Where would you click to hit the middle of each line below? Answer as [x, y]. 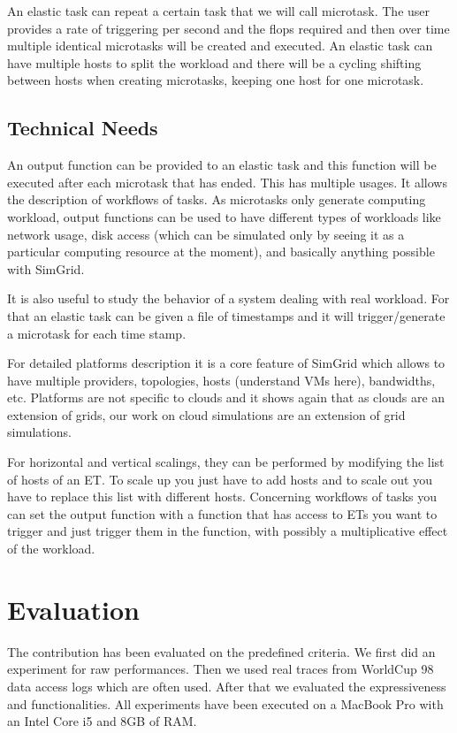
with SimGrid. [46, 268]
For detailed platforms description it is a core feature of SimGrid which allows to [226, 363]
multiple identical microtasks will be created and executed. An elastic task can [220, 46]
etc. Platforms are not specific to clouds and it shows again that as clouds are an [226, 397]
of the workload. [51, 549]
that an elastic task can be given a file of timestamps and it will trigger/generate [226, 315]
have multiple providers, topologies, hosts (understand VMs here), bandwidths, [221, 380]
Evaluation [73, 609]
